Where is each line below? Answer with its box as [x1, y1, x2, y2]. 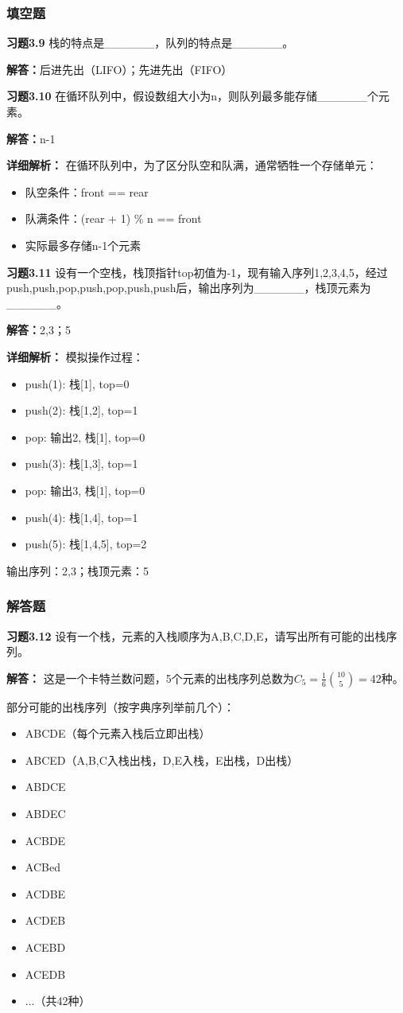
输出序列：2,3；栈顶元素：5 [6, 562, 149, 579]
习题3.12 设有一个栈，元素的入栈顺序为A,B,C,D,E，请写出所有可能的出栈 [6, 627, 386, 644]
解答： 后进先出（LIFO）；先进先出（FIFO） [6, 60, 233, 77]
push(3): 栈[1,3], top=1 [25, 455, 138, 472]
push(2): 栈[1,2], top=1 [25, 402, 138, 419]
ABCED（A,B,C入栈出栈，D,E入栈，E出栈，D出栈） [25, 751, 299, 768]
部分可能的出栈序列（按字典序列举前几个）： [6, 698, 234, 715]
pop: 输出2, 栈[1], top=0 [25, 428, 145, 445]
